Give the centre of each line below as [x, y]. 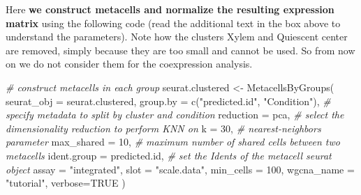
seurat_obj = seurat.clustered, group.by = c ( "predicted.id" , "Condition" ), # [168, 101]
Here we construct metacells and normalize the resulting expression [170, 9]
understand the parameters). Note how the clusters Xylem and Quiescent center [177, 37]
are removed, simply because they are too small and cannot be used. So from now [180, 50]
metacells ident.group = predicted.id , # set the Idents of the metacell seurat [169, 155]
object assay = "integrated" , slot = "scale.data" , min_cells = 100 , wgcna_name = [180, 169]
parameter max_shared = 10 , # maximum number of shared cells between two [173, 142]
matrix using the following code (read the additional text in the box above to [173, 23]
